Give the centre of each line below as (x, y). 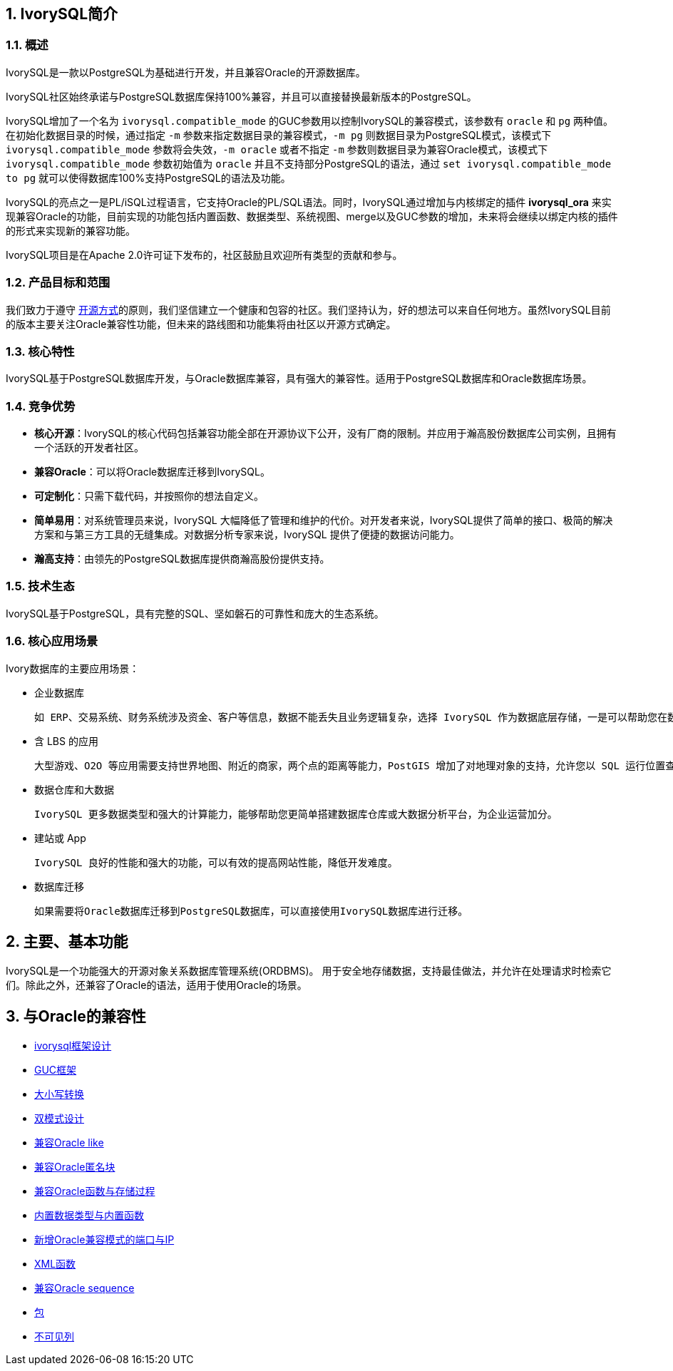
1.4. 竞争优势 (41, 406)
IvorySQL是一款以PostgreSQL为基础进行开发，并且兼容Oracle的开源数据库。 (186, 72)
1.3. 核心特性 (40, 351)
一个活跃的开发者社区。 (89, 448)
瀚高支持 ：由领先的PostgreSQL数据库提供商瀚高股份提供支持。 (182, 559)
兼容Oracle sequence (84, 1288)
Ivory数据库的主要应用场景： (73, 668)
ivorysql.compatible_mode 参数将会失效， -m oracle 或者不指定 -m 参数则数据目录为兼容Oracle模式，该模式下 (277, 149)
